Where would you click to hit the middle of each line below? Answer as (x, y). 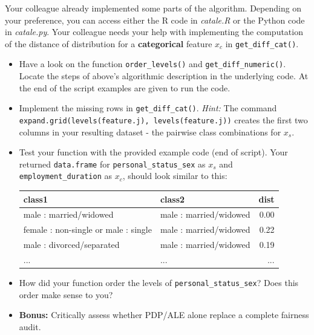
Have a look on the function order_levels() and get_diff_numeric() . (152, 64)
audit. (30, 326)
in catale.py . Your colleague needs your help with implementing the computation (154, 32)
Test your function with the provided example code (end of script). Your (153, 152)
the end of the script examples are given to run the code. (125, 87)
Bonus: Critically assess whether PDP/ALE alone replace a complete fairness (164, 315)
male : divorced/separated (71, 245)
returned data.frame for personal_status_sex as (112, 164)
